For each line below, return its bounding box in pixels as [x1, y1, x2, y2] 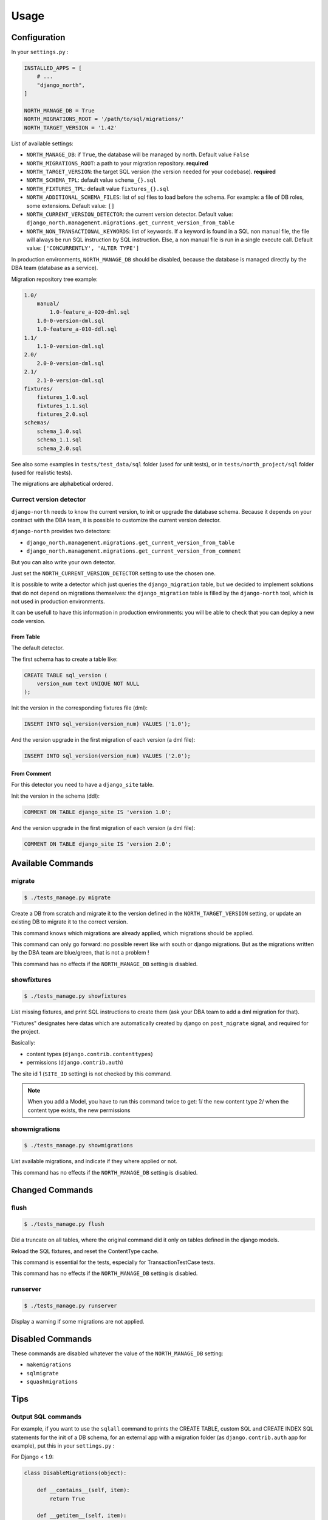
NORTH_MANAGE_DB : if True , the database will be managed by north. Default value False [26, 151, 250, 158]
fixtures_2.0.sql [36, 411, 89, 418]
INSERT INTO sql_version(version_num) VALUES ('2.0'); [24, 753, 191, 759]
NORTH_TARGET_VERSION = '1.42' [24, 124, 118, 131]
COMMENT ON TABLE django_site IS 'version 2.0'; [24, 840, 172, 848]
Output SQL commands [11, 1412, 82, 1421]
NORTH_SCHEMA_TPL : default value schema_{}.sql [26, 176, 157, 184]
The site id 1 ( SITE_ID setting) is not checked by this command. [11, 1070, 173, 1077]
